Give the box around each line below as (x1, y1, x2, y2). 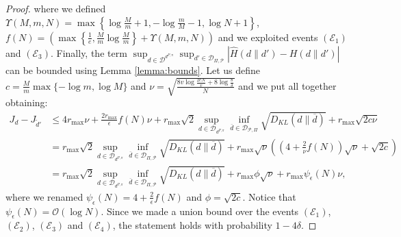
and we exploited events (218, 29, 318, 44)
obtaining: (5, 95, 48, 110)
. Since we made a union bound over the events (101, 203, 299, 218)
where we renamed (5, 189, 83, 203)
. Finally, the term (50, 45, 127, 60)
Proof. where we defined (5, 1, 106, 15)
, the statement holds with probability (112, 218, 272, 232)
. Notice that (242, 189, 296, 203)
